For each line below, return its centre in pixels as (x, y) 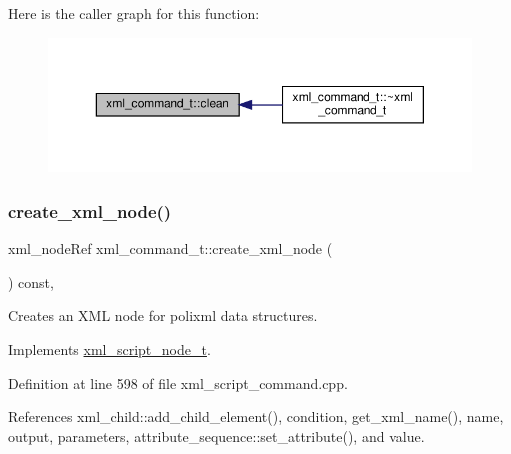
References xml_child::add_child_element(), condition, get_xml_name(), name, (256, 416)
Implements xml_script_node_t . (109, 348)
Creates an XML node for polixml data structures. (163, 315)
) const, (31, 281)
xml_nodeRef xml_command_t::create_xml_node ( (170, 248)
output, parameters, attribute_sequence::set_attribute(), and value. (216, 435)
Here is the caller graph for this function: (134, 13)
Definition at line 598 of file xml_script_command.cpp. (178, 382)
